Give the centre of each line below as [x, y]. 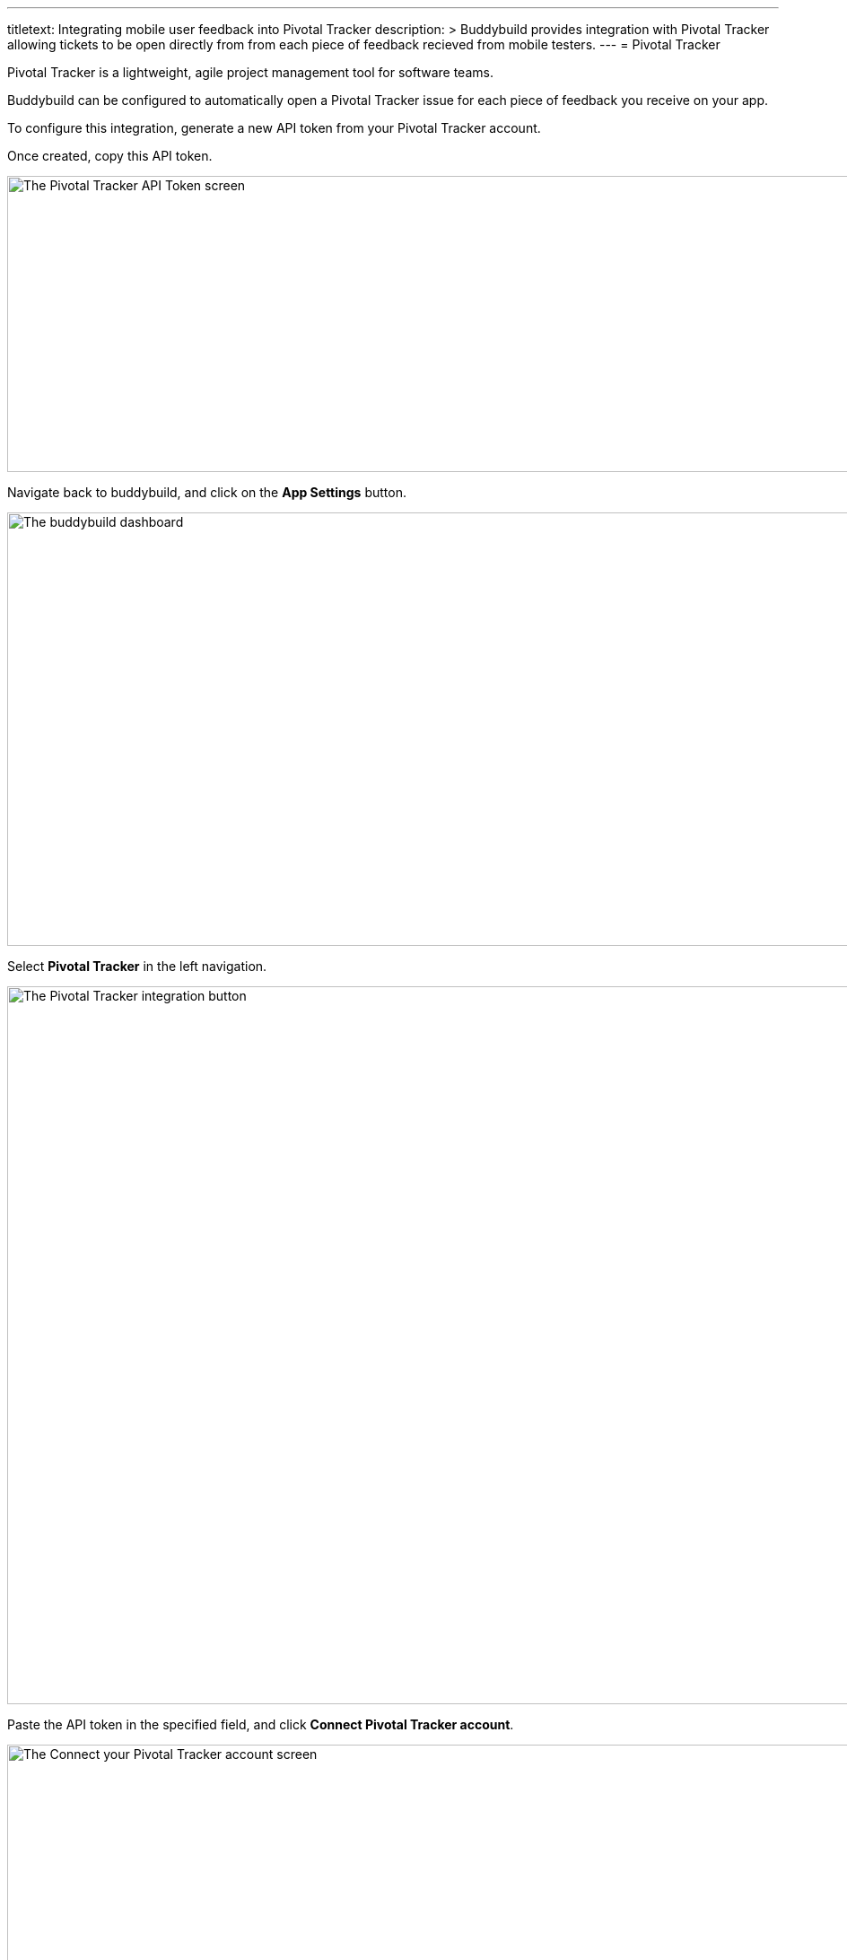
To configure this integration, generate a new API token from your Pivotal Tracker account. [274, 128]
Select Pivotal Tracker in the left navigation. [137, 966]
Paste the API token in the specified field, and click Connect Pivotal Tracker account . [261, 1724]
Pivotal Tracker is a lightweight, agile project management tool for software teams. [250, 72]
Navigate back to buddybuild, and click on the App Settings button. [207, 492]
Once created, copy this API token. [110, 156]
